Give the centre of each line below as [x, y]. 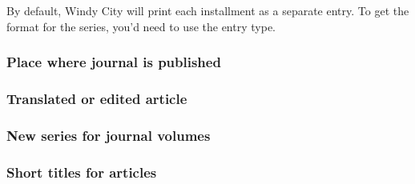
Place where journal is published [114, 62]
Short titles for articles [82, 172]
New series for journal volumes [109, 135]
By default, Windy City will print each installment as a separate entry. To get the [208, 10]
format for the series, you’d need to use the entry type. [141, 26]
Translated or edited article [97, 98]
